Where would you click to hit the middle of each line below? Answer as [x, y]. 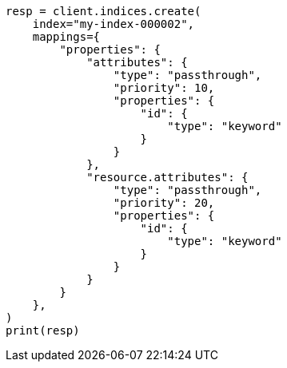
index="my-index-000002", [114, 24]
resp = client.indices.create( [104, 11]
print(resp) [43, 330]
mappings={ [66, 37]
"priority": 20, [164, 203]
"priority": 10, [164, 88]
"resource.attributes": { [167, 177]
